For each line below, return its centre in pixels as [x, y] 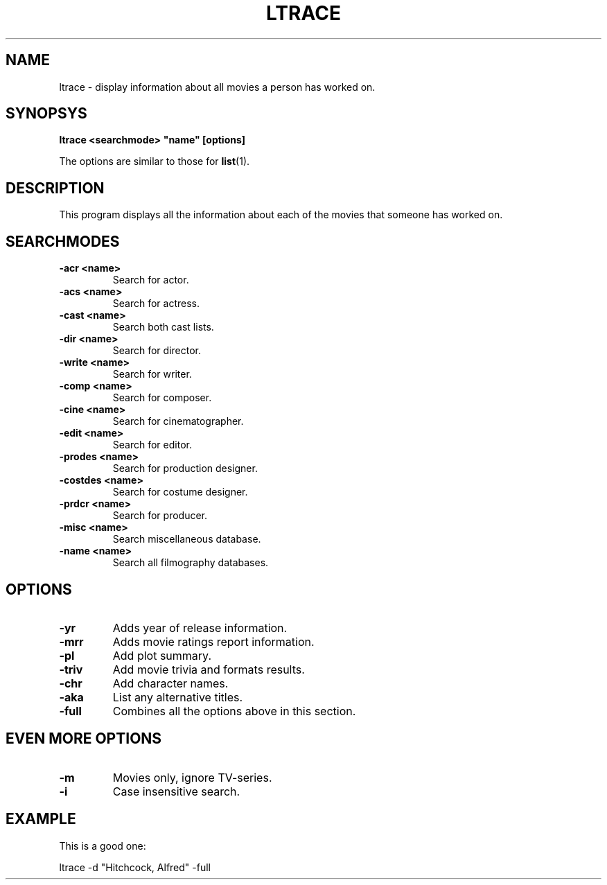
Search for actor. [151, 280]
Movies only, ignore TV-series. [192, 777]
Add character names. [170, 683]
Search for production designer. [185, 468]
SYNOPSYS [46, 114]
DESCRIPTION [55, 188]
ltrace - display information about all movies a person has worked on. [217, 87]
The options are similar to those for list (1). [155, 161]
